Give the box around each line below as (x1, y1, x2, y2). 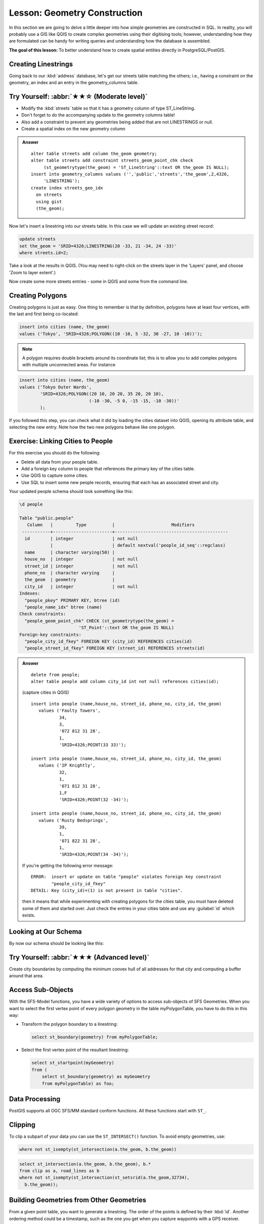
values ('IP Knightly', (38, 763, 95, 768)
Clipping (9, 1120, 36, 1129)
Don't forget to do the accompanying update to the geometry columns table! (21, 112, 176, 118)
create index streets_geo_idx (31, 185, 104, 190)
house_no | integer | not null (24, 556, 138, 562)
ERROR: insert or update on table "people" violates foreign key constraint (31, 874, 222, 880)
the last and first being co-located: (9, 311, 79, 317)
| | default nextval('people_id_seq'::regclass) (50, 542, 226, 548)
